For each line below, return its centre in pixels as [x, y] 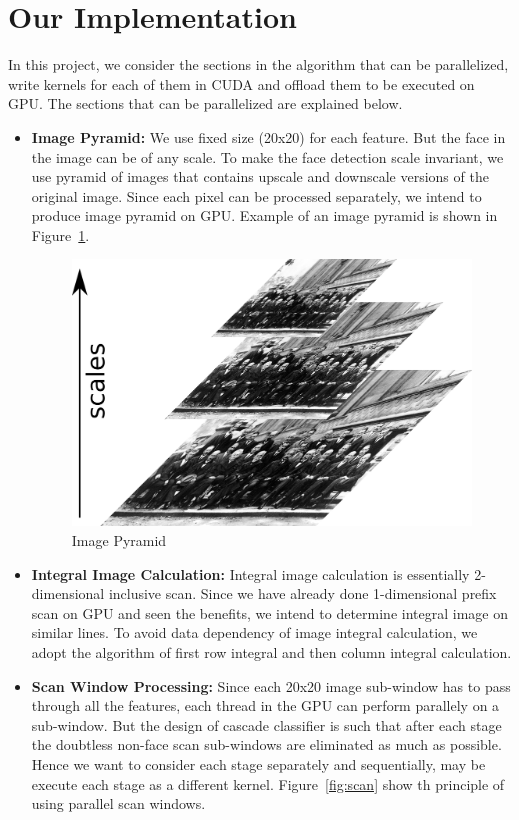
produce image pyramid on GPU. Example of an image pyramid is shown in [264, 215]
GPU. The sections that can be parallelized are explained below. [205, 103]
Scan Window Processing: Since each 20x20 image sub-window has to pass [271, 685]
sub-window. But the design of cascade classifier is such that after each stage [266, 724]
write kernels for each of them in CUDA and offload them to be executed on [241, 83]
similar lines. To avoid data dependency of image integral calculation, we [254, 632]
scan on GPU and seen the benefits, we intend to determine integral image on [269, 612]
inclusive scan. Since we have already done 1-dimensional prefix [302, 593]
